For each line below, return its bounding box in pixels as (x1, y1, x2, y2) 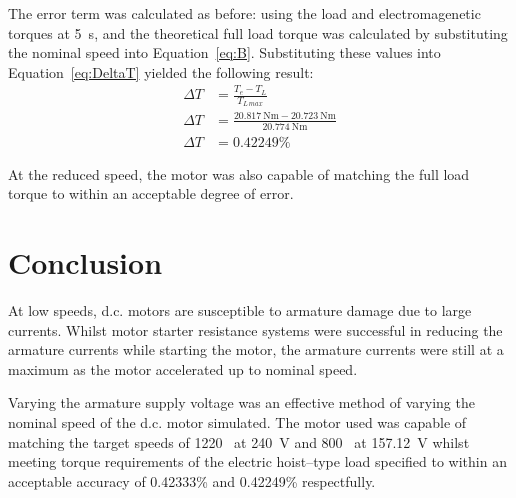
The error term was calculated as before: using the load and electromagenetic (8, 3, 481, 23)
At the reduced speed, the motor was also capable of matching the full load (8, 163, 470, 184)
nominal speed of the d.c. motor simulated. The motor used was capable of (8, 412, 467, 433)
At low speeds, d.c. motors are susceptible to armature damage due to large (8, 300, 472, 321)
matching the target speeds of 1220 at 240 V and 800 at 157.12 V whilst (8, 431, 470, 452)
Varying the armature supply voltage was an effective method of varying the (8, 392, 475, 413)
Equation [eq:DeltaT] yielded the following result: (8, 61, 314, 82)
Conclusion (8, 242, 163, 283)
